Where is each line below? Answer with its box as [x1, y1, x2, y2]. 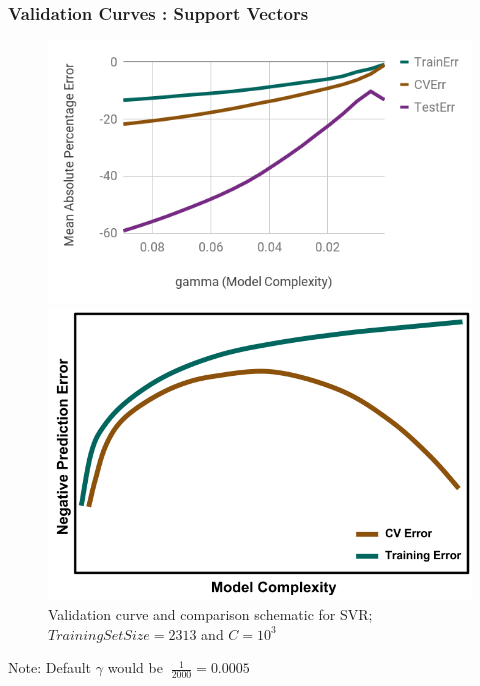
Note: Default [8, 657, 92, 678]
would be [107, 657, 163, 678]
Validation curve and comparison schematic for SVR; [48, 604, 373, 625]
